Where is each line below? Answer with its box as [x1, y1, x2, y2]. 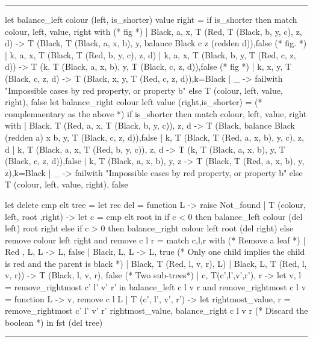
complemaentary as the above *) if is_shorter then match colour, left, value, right [5, 107, 307, 120]
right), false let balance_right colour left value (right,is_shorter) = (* [5, 96, 262, 108]
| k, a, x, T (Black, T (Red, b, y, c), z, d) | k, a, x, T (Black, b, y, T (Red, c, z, [5, 48, 296, 61]
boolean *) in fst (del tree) [5, 316, 103, 328]
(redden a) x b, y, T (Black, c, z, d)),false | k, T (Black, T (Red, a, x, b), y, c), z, [5, 130, 304, 143]
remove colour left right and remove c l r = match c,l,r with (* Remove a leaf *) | [5, 233, 306, 246]
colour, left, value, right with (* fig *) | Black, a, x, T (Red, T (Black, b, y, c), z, [5, 25, 302, 37]
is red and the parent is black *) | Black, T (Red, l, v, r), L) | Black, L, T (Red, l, [5, 257, 307, 269]
